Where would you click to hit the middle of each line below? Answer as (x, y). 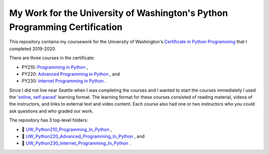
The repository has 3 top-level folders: (49, 120)
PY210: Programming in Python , (55, 67)
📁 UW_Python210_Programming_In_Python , (67, 129)
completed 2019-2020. (33, 49)
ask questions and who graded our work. (51, 111)
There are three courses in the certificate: (52, 58)
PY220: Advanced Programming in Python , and (71, 74)
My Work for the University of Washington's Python (119, 13)
